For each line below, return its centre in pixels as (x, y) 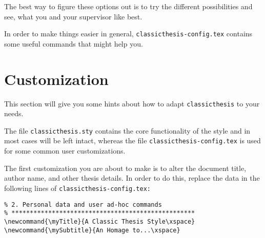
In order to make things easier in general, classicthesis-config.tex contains (128, 34)
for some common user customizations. (65, 151)
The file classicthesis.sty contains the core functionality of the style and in (127, 130)
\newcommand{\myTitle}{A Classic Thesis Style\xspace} (100, 221)
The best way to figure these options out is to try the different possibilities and (128, 6)
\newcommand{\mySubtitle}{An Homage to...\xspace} (92, 230)
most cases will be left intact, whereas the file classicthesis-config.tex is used (132, 140)
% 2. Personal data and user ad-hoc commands (83, 204)
